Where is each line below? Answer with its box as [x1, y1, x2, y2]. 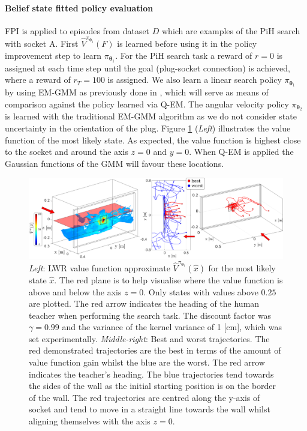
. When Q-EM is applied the [189, 145, 294, 158]
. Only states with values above [143, 285, 258, 298]
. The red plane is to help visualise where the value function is [54, 273, 283, 286]
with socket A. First [5, 37, 79, 50]
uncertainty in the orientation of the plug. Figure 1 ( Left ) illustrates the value [5, 122, 291, 134]
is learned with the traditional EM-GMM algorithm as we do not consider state [5, 110, 297, 122]
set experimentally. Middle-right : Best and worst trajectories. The [29, 332, 270, 345]
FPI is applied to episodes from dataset [5, 24, 150, 37]
